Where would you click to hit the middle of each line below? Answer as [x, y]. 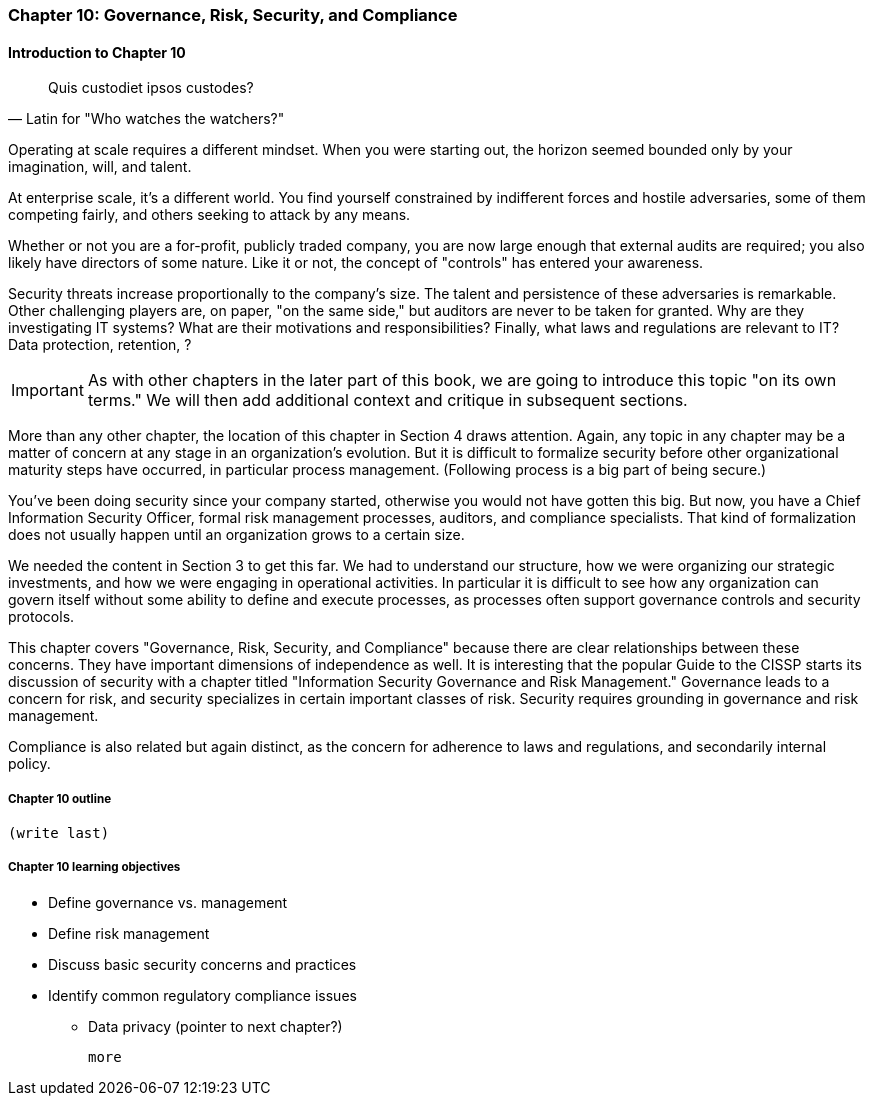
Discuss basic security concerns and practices [202, 964]
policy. [29, 764]
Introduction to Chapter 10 [97, 52]
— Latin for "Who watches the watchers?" [146, 119]
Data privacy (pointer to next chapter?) [215, 1026]
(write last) [59, 833]
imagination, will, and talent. [100, 167]
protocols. [41, 617]
